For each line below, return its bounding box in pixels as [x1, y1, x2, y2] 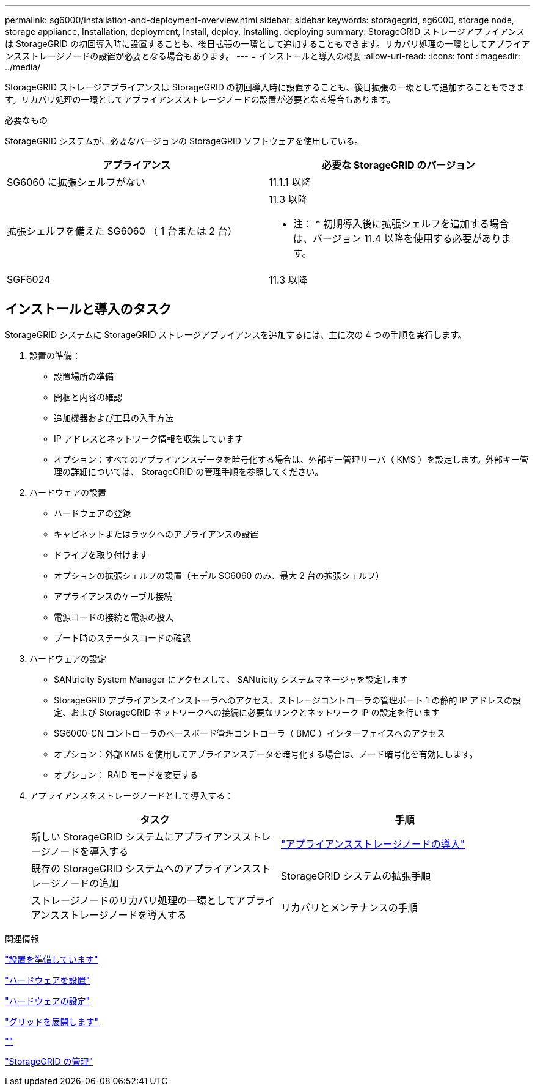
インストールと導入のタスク [5, 301, 172, 317]
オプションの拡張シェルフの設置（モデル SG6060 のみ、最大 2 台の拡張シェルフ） [54, 570, 384, 581]
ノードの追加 [60, 876, 119, 889]
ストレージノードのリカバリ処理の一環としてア [31, 894, 246, 906]
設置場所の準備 [54, 370, 114, 381]
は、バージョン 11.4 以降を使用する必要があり [293, 232, 501, 244]
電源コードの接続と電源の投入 [54, 611, 173, 622]
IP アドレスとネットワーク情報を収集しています [54, 433, 244, 444]
